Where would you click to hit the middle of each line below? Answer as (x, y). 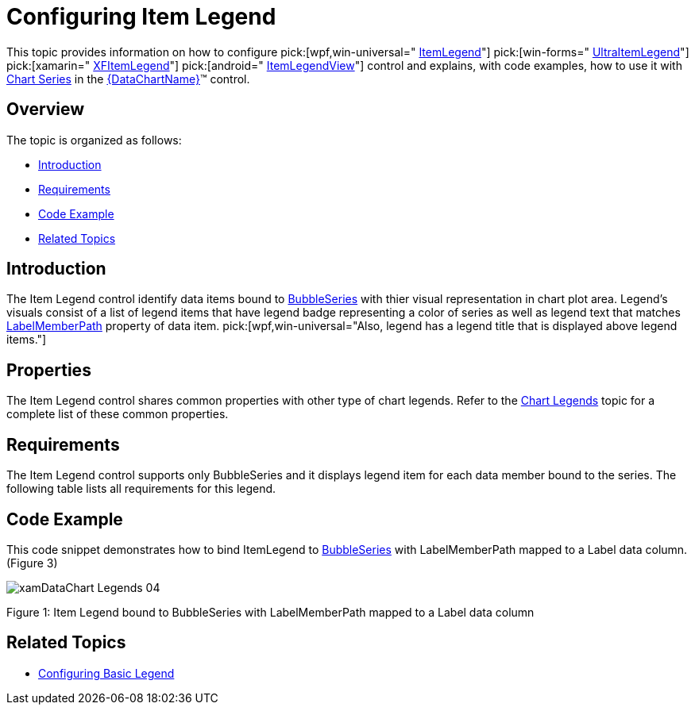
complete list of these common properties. (118, 414)
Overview (46, 110)
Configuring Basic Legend (106, 673)
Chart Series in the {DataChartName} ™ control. (128, 79)
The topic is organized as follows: (94, 140)
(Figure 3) (32, 563)
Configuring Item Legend (141, 17)
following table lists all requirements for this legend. (141, 489)
